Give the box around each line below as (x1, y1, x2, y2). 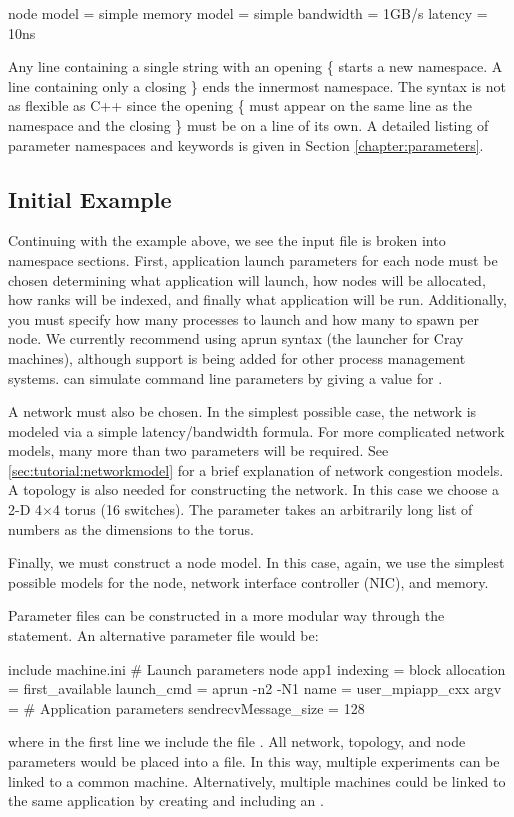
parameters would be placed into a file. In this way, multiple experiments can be (8, 751, 500, 772)
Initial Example (8, 183, 172, 214)
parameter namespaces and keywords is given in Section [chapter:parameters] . (8, 134, 484, 155)
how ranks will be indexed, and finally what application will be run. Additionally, (8, 289, 507, 310)
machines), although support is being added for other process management (8, 347, 466, 368)
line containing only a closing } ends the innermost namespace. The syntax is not (8, 75, 506, 96)
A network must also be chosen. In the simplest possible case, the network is (8, 401, 477, 422)
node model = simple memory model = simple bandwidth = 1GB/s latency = (8, 3, 488, 23)
